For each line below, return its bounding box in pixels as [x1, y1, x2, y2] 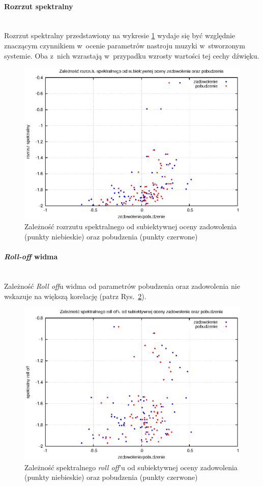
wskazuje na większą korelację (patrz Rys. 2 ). [4, 290, 147, 301]
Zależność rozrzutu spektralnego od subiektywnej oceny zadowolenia [24, 221, 237, 232]
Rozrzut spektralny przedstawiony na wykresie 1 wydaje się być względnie [4, 30, 236, 41]
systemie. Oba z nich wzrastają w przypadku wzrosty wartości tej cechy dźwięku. [4, 50, 259, 61]
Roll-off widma [4, 251, 58, 262]
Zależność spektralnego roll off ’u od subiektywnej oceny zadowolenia [24, 462, 238, 472]
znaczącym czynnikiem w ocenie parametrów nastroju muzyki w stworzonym [4, 40, 245, 50]
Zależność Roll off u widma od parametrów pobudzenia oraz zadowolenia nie [4, 281, 240, 291]
